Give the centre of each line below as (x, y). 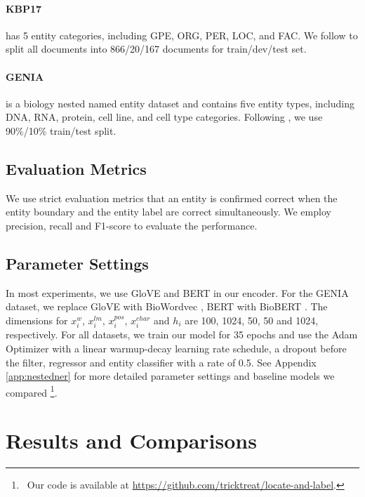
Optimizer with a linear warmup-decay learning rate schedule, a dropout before (176, 348)
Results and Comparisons (131, 440)
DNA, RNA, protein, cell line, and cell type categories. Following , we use (164, 117)
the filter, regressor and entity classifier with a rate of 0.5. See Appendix (161, 362)
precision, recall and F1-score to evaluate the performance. (132, 225)
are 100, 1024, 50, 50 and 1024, (252, 320)
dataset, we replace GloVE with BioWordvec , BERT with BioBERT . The (167, 306)
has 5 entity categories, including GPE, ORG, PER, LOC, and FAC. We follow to (182, 35)
